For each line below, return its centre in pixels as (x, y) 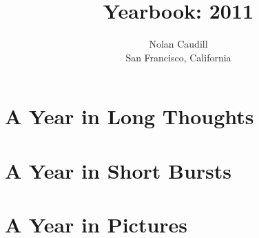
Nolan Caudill (178, 44)
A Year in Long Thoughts (129, 116)
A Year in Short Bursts (118, 170)
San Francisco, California (178, 57)
